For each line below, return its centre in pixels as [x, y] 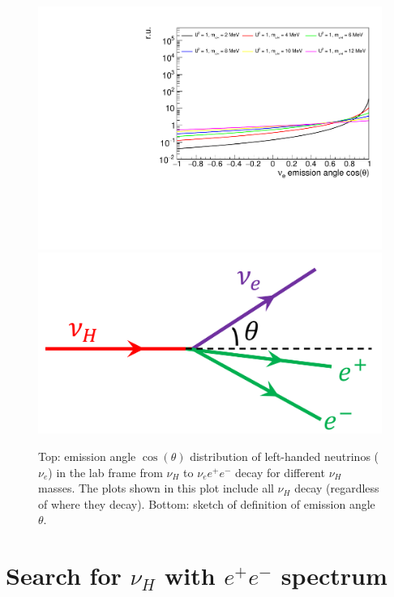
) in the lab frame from [105, 472]
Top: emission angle [87, 456]
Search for [64, 576]
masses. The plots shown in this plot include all [156, 488]
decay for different [280, 472]
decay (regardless [337, 488]
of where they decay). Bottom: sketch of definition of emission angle [207, 503]
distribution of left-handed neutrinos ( [285, 456]
